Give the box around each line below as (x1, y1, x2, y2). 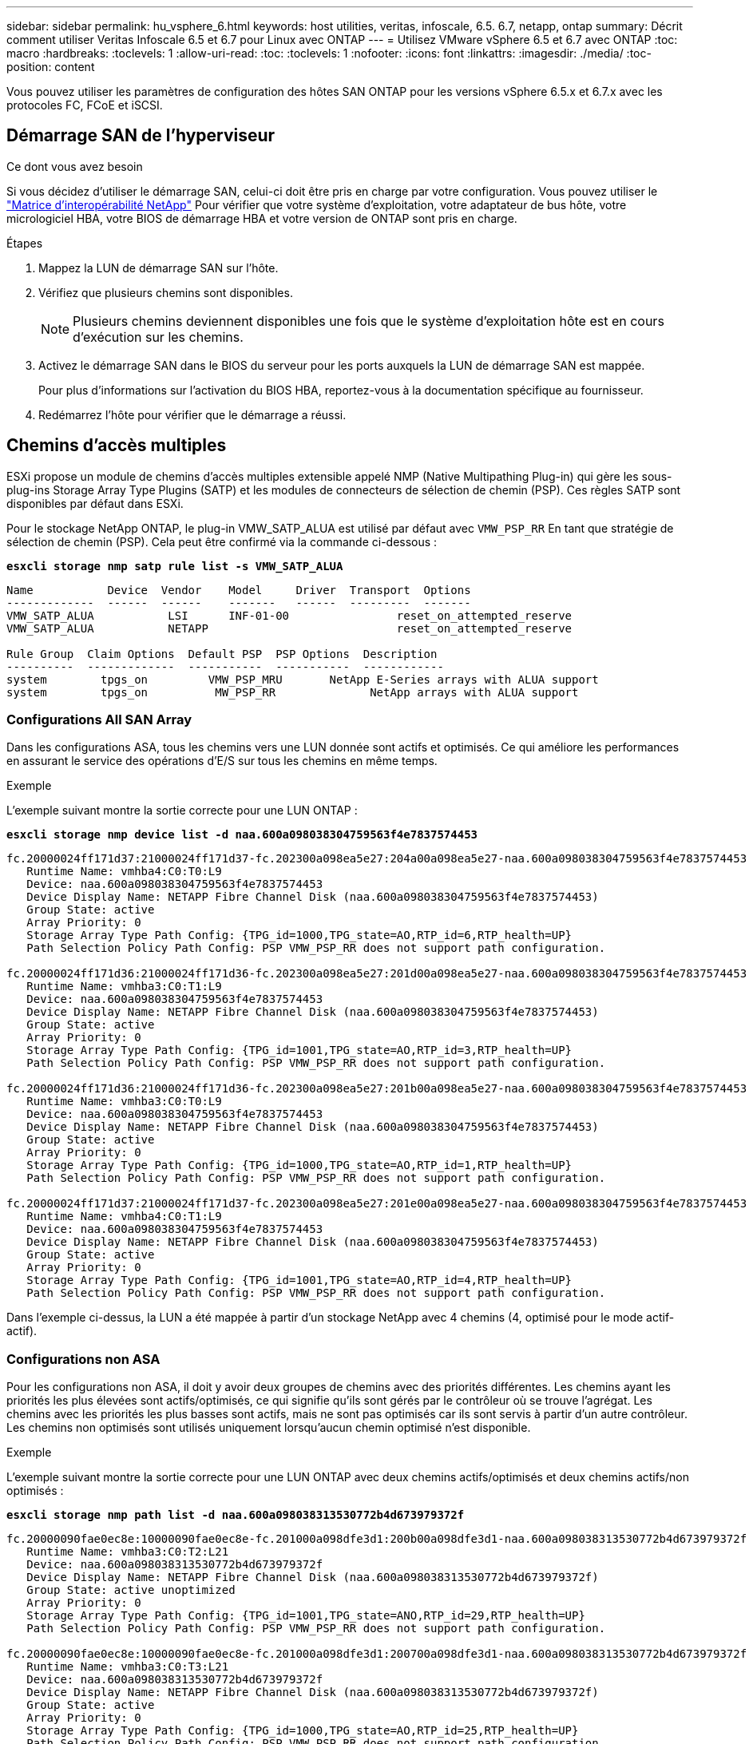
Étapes (6, 236, 43, 250)
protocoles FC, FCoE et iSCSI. (6, 98, 163, 112)
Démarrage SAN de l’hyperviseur (6, 125, 275, 146)
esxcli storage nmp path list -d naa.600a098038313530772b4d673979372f (6, 1508, 465, 1522)
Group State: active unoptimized (26, 1583, 236, 1597)
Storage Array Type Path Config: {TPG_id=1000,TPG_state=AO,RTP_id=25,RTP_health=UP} (26, 1724, 579, 1738)
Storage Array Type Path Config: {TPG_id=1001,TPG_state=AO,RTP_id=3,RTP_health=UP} (26, 1044, 573, 1057)
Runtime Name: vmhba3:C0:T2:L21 (26, 1545, 229, 1559)
